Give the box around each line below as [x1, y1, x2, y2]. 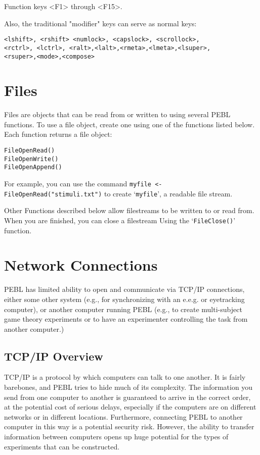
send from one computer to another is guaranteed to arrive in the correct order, [4, 391, 251, 402]
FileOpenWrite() [4, 155, 59, 163]
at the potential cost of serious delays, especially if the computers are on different [4, 401, 256, 412]
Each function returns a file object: [4, 129, 112, 139]
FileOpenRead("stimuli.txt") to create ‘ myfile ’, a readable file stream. [4, 188, 233, 198]
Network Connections [4, 255, 158, 275]
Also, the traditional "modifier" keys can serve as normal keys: [4, 18, 197, 28]
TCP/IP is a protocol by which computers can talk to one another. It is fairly [4, 372, 246, 382]
